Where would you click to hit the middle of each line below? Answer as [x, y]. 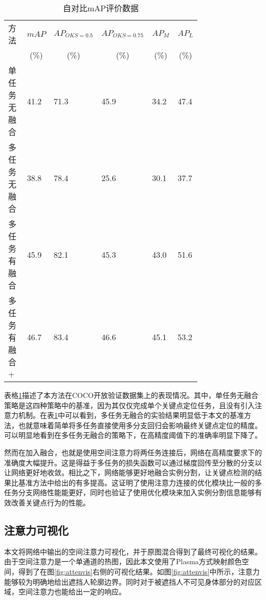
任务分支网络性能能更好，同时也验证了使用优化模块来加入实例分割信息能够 [129, 492]
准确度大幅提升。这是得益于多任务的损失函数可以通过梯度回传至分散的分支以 [133, 462]
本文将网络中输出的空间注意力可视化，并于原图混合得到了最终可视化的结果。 [133, 551]
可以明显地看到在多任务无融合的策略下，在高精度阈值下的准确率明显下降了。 [133, 435]
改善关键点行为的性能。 [50, 502]
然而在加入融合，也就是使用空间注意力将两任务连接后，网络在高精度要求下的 [133, 452]
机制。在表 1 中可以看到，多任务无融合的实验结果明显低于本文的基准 [131, 415]
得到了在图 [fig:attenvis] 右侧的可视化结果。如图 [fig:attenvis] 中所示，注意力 [139, 571]
